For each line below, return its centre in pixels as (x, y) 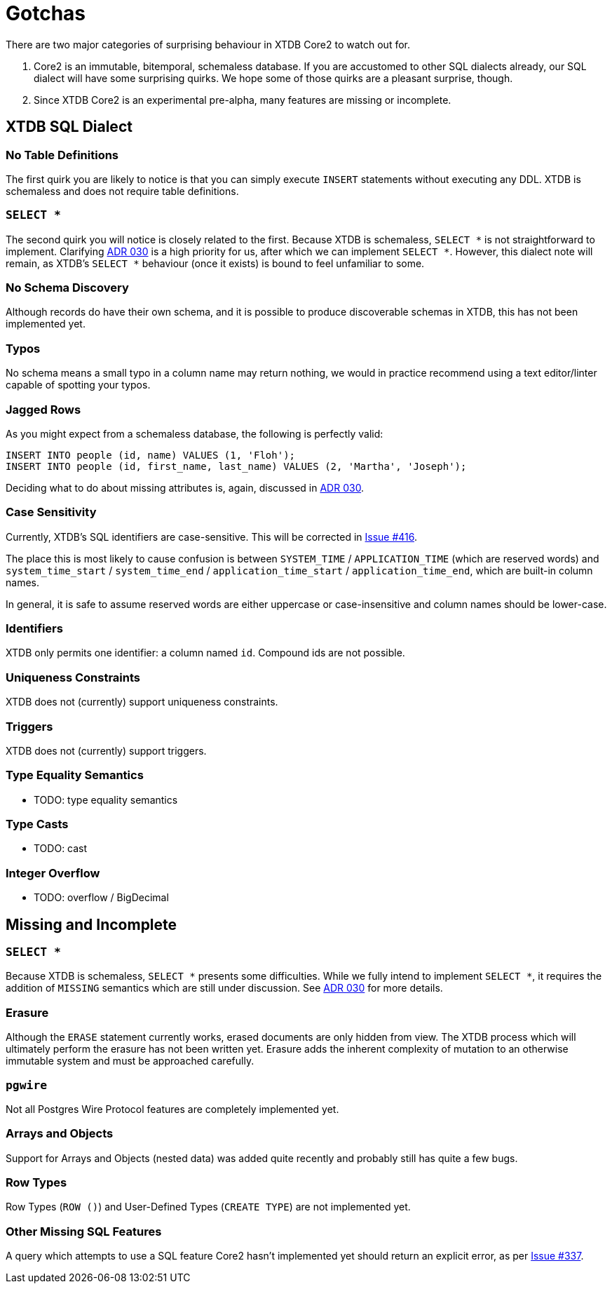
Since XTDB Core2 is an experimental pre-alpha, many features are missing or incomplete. (243, 100)
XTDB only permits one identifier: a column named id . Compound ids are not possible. (205, 653)
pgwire (27, 1085)
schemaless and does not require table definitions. (122, 191)
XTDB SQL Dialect (69, 127)
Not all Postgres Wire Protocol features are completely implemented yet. (172, 1109)
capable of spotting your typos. (78, 385)
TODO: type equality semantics (106, 799)
